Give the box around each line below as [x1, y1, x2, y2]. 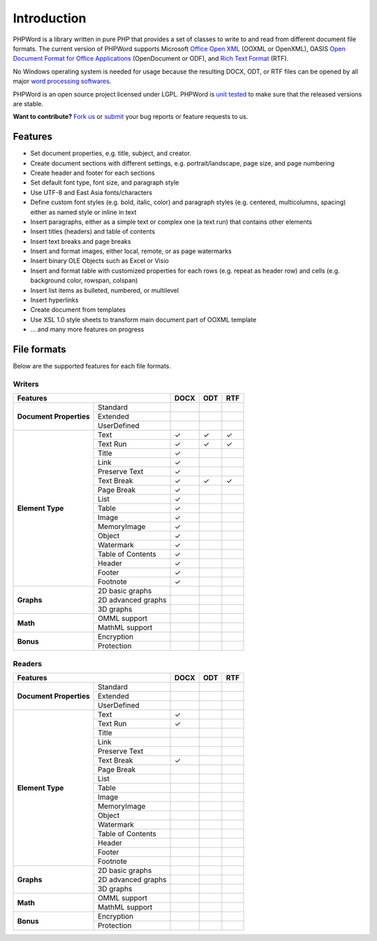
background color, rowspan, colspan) [30, 276, 138, 285]
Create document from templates [30, 306, 126, 314]
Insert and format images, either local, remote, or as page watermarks [30, 247, 232, 255]
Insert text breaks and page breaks [30, 237, 131, 245]
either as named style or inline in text [30, 208, 137, 216]
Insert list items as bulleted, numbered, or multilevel [30, 286, 179, 294]
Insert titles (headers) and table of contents [30, 227, 156, 236]
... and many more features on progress [30, 325, 145, 333]
